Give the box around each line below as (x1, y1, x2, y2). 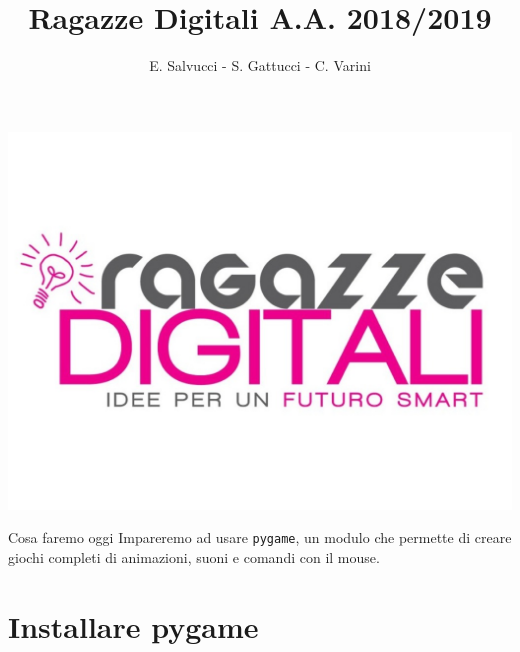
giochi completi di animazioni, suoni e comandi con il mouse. (8, 546, 380, 567)
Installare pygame (8, 605, 259, 646)
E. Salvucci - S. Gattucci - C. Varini (149, 55, 371, 76)
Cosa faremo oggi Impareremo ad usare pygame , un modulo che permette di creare (8, 527, 512, 548)
